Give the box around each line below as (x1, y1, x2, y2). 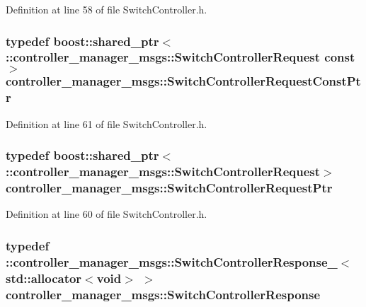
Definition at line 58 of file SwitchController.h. (6, 2, 207, 16)
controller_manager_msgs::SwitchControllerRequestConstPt (6, 72, 361, 90)
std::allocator (6, 269, 82, 286)
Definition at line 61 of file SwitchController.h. (6, 116, 207, 131)
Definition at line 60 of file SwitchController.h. (6, 207, 207, 221)
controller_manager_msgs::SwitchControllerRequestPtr (6, 178, 333, 196)
